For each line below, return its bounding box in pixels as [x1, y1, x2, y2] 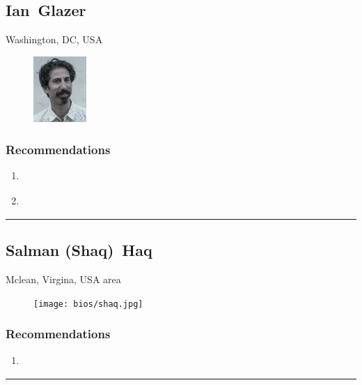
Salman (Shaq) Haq [6, 239, 152, 261]
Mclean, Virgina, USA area [6, 272, 121, 287]
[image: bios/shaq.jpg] [33, 299, 143, 309]
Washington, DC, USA [6, 32, 103, 47]
